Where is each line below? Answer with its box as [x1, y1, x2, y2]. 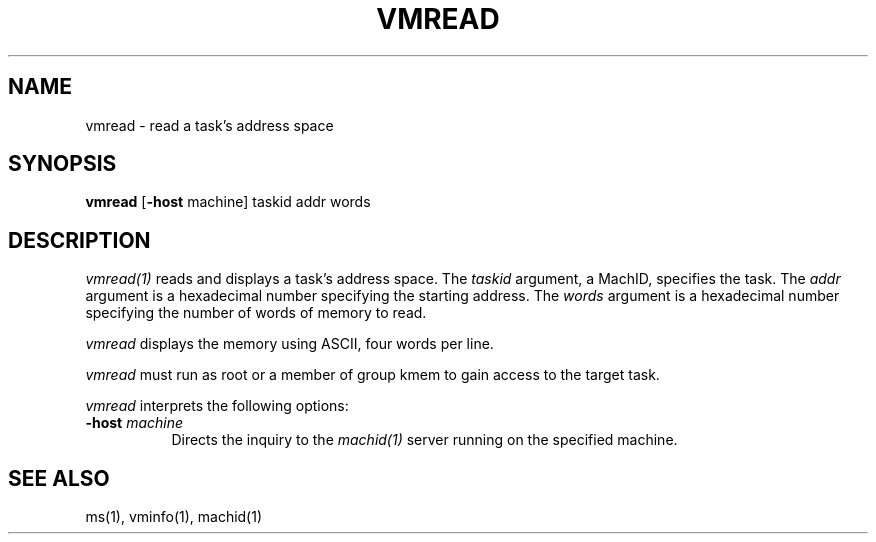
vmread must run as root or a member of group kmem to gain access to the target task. [85, 366, 660, 384]
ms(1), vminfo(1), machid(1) [85, 508, 263, 526]
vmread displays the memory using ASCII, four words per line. [85, 335, 494, 353]
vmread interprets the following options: [85, 397, 349, 415]
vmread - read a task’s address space [85, 116, 334, 134]
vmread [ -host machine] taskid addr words [85, 193, 371, 211]
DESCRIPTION [8, 227, 151, 253]
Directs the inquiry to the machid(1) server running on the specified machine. [171, 431, 678, 449]
